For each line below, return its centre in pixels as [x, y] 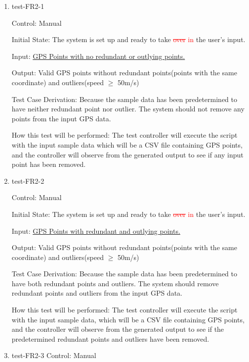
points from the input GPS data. [61, 118]
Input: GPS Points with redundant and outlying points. [96, 231]
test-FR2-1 [28, 6]
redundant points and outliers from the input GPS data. [97, 293]
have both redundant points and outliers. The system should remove [115, 283]
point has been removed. [49, 164]
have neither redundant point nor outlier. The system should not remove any [128, 109]
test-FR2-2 [28, 181]
